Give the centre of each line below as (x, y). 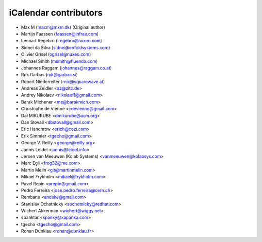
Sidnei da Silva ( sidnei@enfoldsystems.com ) (65, 47)
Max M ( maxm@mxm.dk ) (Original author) (63, 27)
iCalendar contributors (56, 13)
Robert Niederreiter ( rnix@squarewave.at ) (63, 81)
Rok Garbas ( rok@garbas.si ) (49, 75)
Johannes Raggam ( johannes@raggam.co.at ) (66, 68)
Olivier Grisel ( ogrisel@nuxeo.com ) (56, 54)
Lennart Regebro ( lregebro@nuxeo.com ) (62, 41)
